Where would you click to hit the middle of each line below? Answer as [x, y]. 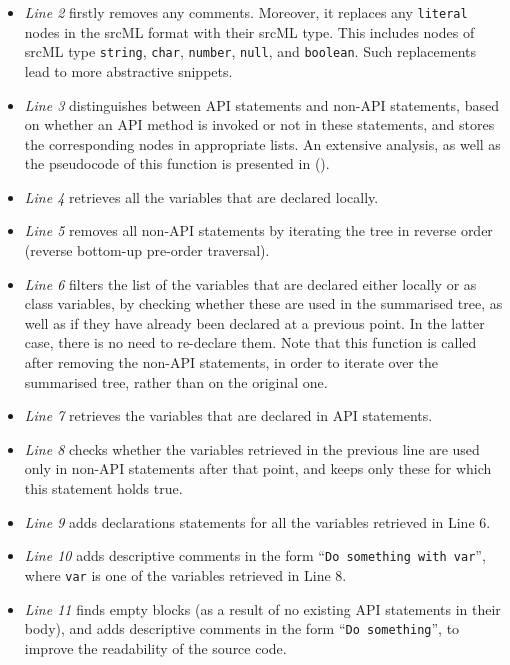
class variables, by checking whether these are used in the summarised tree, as [263, 303]
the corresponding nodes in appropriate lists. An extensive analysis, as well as [262, 143]
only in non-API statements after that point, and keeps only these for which [258, 468]
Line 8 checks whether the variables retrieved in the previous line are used [252, 448]
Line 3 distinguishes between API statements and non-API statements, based [261, 104]
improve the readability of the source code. [155, 647]
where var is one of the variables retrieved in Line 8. [185, 574]
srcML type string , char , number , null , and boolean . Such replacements [250, 51]
